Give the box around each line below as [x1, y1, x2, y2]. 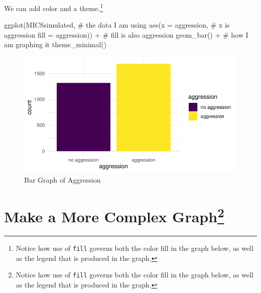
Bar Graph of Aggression [24, 174, 101, 185]
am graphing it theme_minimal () [4, 39, 107, 50]
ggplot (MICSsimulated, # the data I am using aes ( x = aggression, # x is [4, 20, 230, 30]
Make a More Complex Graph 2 [4, 204, 224, 226]
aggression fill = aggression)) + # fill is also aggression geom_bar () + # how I [4, 29, 248, 40]
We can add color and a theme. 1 [4, 2, 103, 13]
